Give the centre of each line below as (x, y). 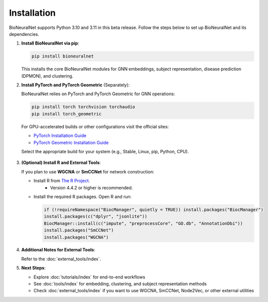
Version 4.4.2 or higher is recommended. (92, 188)
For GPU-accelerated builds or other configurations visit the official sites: (95, 126)
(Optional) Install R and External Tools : (61, 163)
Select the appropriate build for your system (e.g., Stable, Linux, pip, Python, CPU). (105, 151)
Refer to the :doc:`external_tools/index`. (61, 259)
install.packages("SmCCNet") (79, 230)
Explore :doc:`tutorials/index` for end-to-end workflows (89, 277)
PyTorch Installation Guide (60, 136)
